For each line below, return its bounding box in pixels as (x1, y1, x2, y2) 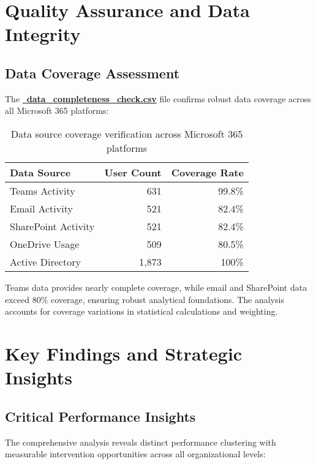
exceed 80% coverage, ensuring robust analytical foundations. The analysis (5, 293, 284, 305)
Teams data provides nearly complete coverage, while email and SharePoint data (5, 280, 307, 293)
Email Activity (10, 201, 73, 215)
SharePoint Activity (10, 219, 95, 233)
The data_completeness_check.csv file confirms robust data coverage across (5, 92, 311, 105)
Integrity (5, 21, 81, 47)
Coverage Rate (171, 165, 244, 179)
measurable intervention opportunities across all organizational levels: (5, 447, 266, 460)
